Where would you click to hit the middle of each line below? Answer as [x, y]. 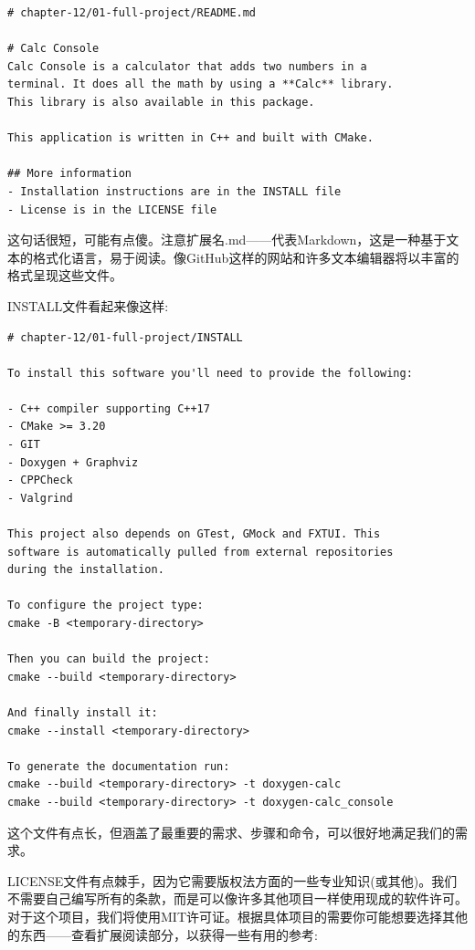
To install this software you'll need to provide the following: [210, 373]
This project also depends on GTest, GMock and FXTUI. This [194, 534]
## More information [70, 174]
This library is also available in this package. [161, 102]
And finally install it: [83, 712]
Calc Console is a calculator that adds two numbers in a [187, 66]
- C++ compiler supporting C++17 [109, 408]
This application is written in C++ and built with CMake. [190, 138]
